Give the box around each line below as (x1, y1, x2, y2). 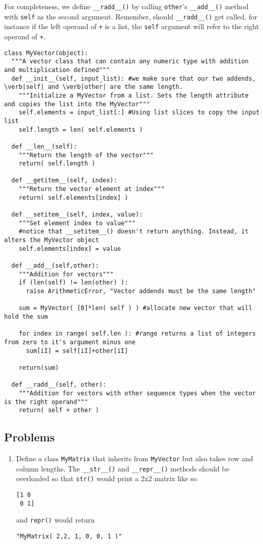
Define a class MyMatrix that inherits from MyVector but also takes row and (16, 453, 253, 464)
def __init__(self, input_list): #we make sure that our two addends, (11, 75, 256, 82)
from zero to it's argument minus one (4, 338, 136, 346)
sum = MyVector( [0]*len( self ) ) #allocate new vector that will (18, 304, 252, 312)
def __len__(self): (11, 143, 77, 150)
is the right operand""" (4, 398, 88, 406)
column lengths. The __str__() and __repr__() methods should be (16, 463, 229, 474)
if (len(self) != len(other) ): (18, 279, 128, 287)
